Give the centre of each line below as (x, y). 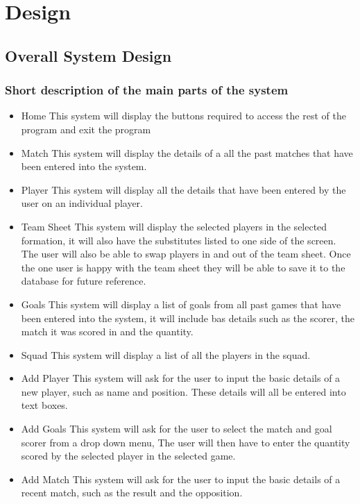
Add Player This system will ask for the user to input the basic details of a (181, 378)
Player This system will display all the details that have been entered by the (183, 189)
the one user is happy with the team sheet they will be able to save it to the (183, 267)
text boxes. (44, 405)
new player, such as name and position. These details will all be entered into (183, 391)
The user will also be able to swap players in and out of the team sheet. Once (186, 254)
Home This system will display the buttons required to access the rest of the (183, 116)
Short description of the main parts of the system (147, 90)
